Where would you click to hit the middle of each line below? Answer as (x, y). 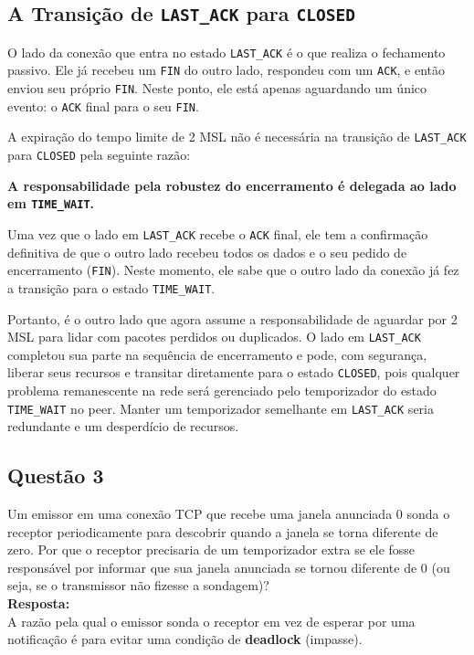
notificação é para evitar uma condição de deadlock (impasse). (185, 639)
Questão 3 (56, 475)
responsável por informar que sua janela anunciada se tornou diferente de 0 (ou (229, 567)
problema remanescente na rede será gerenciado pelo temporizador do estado (222, 391)
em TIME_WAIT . (51, 203)
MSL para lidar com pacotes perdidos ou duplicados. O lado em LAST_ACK (214, 337)
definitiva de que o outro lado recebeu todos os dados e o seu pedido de (207, 252)
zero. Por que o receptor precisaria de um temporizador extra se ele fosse (211, 549)
